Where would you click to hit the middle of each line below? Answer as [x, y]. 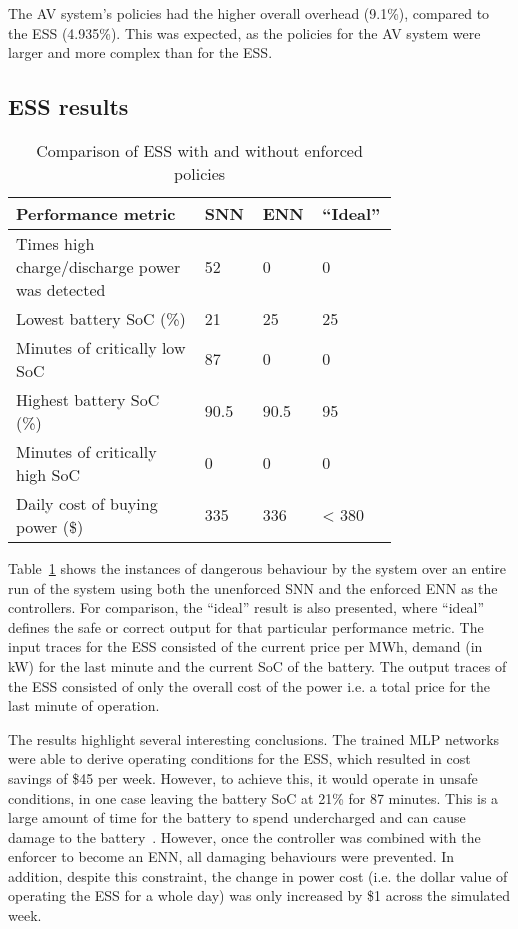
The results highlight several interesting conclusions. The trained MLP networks [254, 738]
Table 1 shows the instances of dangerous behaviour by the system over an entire [257, 567]
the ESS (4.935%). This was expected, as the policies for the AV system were [244, 32]
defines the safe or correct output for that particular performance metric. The [246, 626]
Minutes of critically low [101, 347]
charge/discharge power [98, 266]
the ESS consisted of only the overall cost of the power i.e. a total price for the [249, 685]
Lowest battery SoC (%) [101, 318]
